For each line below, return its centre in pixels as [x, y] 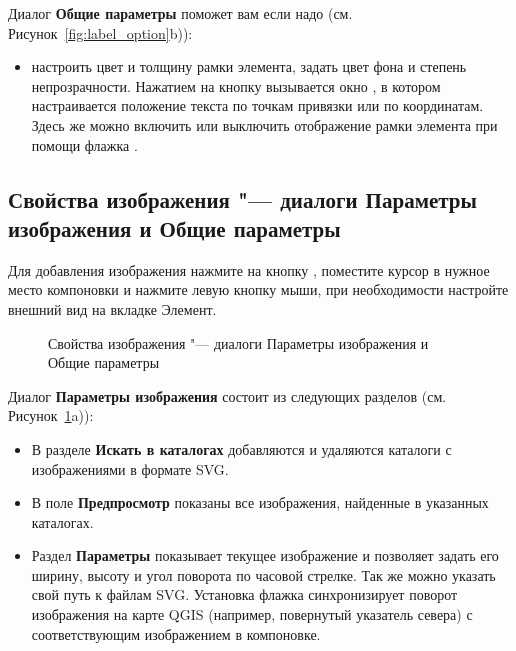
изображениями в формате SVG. [130, 468]
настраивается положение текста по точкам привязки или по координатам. [257, 105]
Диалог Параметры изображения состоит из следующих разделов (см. [227, 395]
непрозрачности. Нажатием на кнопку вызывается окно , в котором [236, 85]
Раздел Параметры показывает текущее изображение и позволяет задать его [265, 555]
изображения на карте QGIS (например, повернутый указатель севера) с [252, 614]
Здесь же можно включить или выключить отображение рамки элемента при [264, 124]
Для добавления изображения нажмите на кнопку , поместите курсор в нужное [249, 269]
